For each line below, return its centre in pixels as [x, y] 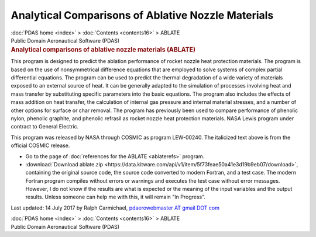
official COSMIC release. [40, 145]
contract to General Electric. [45, 127]
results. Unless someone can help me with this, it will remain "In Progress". [116, 197]
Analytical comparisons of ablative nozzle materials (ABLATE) [103, 50]
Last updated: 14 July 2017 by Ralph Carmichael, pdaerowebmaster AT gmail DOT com [115, 208]
